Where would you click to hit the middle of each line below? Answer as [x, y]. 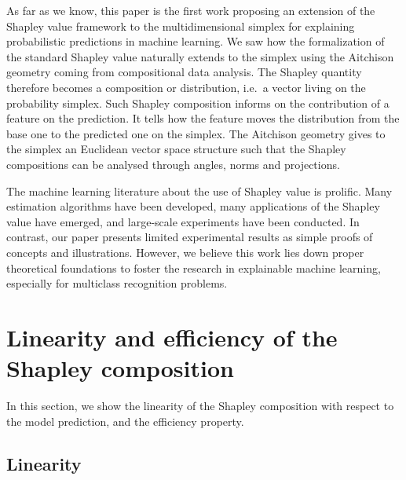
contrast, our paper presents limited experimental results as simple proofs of [190, 237]
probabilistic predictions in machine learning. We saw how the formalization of [196, 41]
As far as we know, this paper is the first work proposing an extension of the [191, 10]
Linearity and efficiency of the [172, 337]
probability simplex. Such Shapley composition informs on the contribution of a [198, 103]
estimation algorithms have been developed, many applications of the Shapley [193, 206]
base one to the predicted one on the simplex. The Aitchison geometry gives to [196, 133]
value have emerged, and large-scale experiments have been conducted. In [183, 221]
